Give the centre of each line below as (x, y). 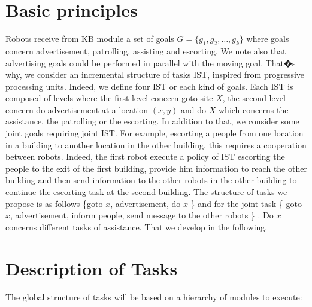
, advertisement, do (146, 203)
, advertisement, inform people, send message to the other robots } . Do (142, 215)
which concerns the (254, 109)
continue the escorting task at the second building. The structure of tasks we (146, 192)
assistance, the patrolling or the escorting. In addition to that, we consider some (152, 121)
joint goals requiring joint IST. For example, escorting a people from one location (155, 133)
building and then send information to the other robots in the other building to (151, 180)
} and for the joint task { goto (246, 203)
